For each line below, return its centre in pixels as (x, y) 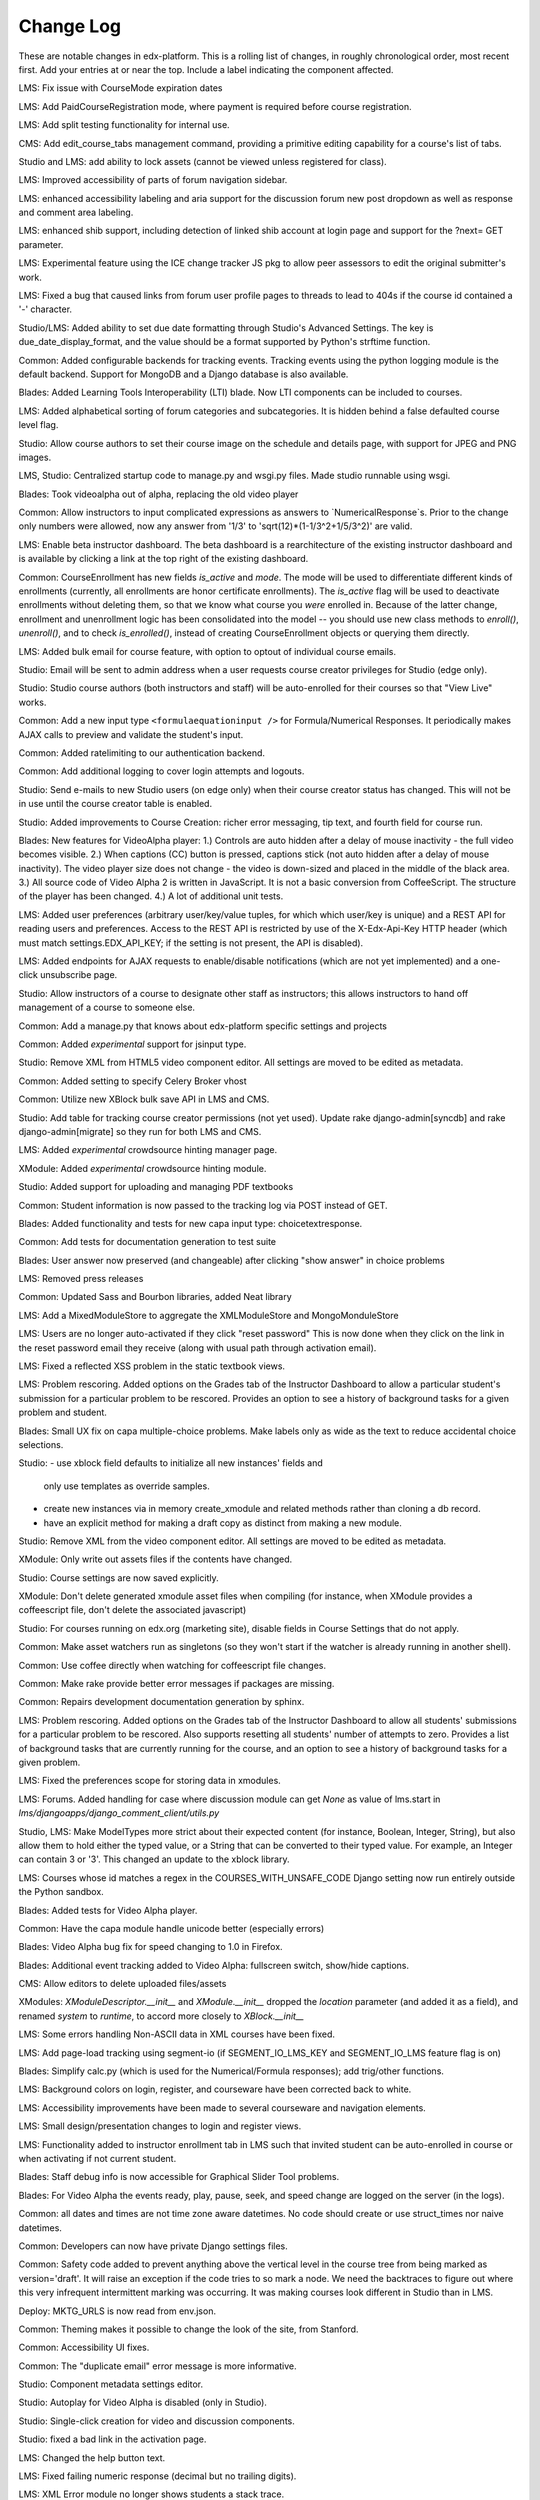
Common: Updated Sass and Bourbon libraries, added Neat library (155, 1297)
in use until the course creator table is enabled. (115, 804)
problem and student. (62, 1412)
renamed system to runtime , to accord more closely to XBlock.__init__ (161, 2016)
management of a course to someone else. (106, 1007)
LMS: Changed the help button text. (92, 2457)
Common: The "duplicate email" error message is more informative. (157, 2366)
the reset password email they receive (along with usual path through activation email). (197, 1347)
